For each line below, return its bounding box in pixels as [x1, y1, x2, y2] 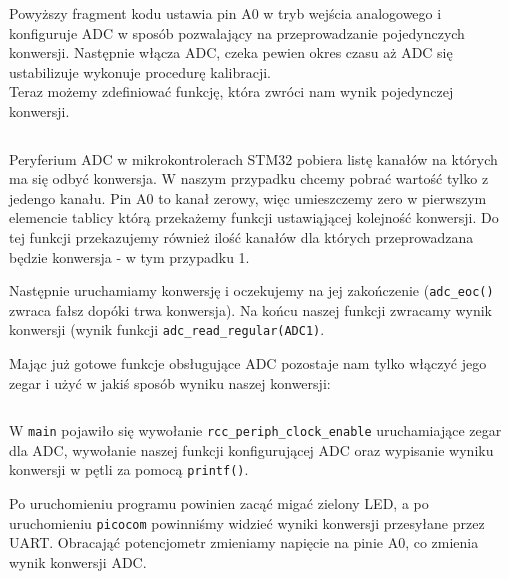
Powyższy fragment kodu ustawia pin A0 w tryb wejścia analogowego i [9, 3, 442, 23]
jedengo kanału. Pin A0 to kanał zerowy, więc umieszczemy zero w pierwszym [9, 187, 487, 208]
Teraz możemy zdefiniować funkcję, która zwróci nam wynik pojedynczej [9, 81, 454, 102]
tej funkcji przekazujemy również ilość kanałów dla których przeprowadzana [9, 226, 474, 247]
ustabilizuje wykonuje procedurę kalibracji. [9, 61, 271, 82]
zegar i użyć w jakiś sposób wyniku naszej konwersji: [9, 372, 331, 393]
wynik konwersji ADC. [9, 551, 147, 572]
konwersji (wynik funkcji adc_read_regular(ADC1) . [9, 319, 325, 340]
